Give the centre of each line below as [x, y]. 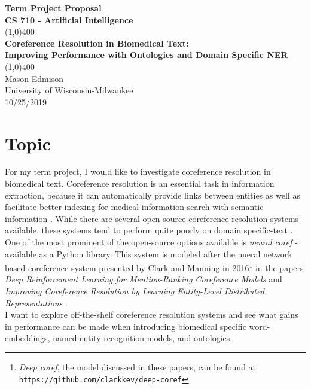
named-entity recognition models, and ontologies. [143, 338]
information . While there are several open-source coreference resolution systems [152, 218]
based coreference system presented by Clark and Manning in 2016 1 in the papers [154, 267]
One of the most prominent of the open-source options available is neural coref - [151, 242]
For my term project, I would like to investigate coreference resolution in [138, 171]
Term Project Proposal [53, 8]
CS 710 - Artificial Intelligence [69, 19]
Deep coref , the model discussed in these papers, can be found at [138, 367]
